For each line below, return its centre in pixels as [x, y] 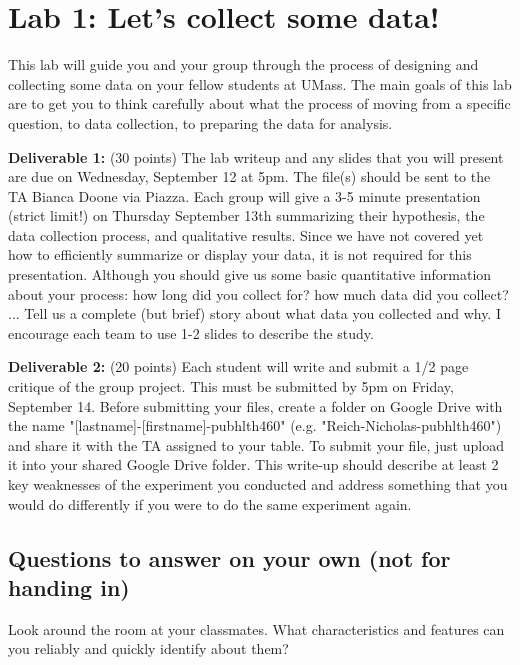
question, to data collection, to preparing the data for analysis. [200, 122]
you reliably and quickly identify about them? [148, 648]
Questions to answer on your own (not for [229, 557]
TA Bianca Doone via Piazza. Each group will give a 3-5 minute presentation [244, 195]
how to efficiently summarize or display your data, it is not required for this [240, 254]
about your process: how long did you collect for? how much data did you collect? [258, 293]
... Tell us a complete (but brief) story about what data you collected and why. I [254, 313]
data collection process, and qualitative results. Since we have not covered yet [246, 234]
